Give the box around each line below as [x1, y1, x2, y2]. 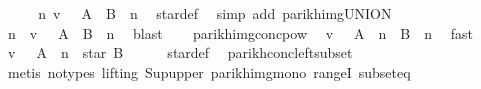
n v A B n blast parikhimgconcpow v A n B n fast [7, 22, 473, 43]
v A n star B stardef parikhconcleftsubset [7, 42, 353, 63]
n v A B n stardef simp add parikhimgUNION [38, 3, 392, 23]
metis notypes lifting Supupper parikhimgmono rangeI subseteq [7, 61, 411, 82]
